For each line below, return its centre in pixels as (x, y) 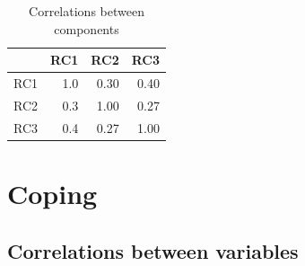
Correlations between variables (153, 250)
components (87, 28)
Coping (52, 193)
